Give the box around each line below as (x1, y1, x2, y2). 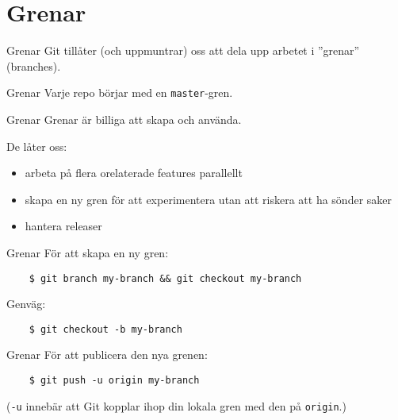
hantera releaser (25, 218, 102, 234)
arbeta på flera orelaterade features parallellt (25, 164, 243, 181)
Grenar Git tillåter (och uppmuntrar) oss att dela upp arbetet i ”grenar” (6, 42, 360, 59)
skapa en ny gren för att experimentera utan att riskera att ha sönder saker (25, 191, 392, 207)
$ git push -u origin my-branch (29, 375, 200, 387)
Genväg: (6, 295, 46, 312)
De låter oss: (6, 137, 67, 154)
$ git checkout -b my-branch (29, 323, 182, 335)
